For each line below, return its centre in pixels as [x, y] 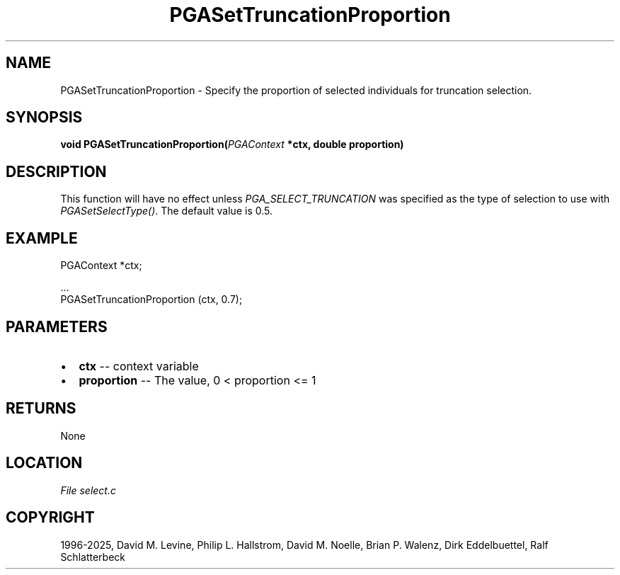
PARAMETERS [57, 326]
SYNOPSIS [44, 118]
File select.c [88, 490]
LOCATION [44, 463]
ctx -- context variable [139, 366]
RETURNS [41, 409]
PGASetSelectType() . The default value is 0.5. [166, 211]
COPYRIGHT [50, 518]
